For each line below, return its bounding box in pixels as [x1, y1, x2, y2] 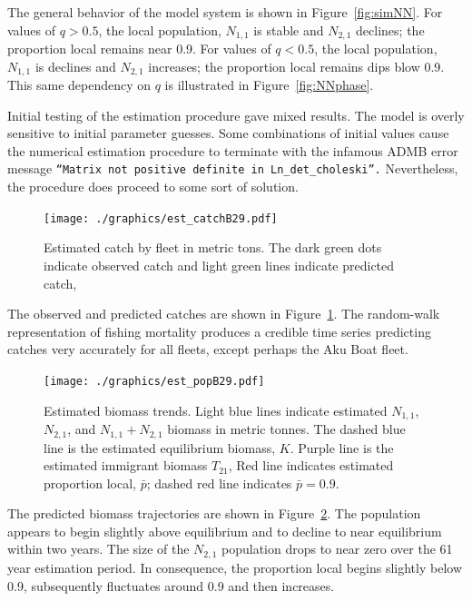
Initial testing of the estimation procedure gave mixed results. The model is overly [7, 105, 465, 124]
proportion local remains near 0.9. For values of [7, 39, 271, 58]
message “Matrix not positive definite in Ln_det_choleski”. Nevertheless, [7, 159, 458, 178]
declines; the [356, 20, 425, 39]
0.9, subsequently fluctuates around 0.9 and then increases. [7, 576, 335, 595]
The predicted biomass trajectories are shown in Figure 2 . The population [7, 504, 421, 523]
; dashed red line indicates [146, 473, 292, 492]
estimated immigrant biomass [44, 456, 208, 475]
